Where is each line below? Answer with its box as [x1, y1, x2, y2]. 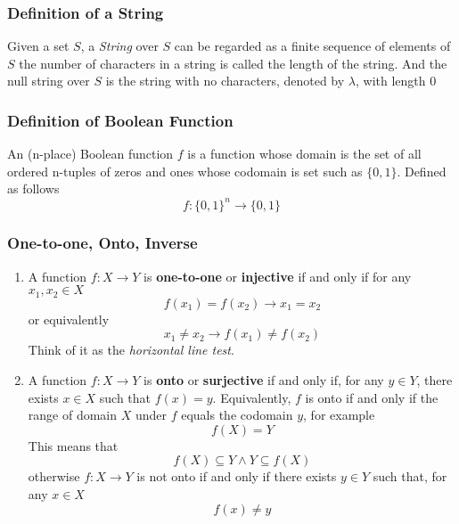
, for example [303, 405, 375, 424]
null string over [7, 71, 90, 90]
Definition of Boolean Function [7, 109, 234, 131]
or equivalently [28, 309, 110, 328]
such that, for [373, 467, 447, 486]
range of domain [28, 405, 118, 424]
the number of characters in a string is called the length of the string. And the [19, 53, 447, 72]
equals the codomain [181, 405, 293, 424]
